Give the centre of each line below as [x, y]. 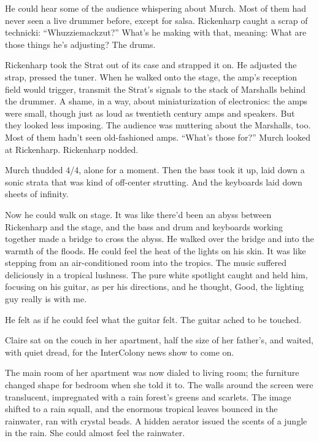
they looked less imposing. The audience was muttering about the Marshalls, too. [158, 125]
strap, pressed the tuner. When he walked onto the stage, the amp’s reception [151, 76]
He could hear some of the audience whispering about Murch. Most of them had [156, 8]
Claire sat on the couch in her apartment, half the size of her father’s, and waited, [159, 340]
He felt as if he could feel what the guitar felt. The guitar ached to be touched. [153, 319]
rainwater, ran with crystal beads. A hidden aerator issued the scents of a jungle [156, 420]
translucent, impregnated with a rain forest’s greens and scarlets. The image [148, 396]
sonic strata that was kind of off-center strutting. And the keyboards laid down [154, 181]
